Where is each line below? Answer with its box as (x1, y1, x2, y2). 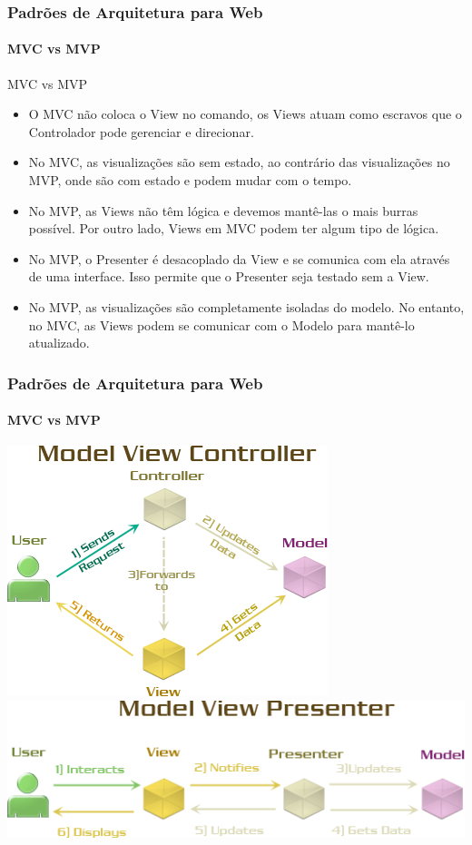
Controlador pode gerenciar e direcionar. (28, 122, 254, 141)
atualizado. (28, 333, 90, 352)
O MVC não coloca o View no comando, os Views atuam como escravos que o (28, 104, 462, 123)
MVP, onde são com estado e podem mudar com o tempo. (28, 171, 352, 190)
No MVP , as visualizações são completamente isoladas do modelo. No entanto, (28, 297, 465, 316)
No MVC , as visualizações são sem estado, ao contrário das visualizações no (28, 152, 450, 172)
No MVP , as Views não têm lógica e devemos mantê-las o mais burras (28, 201, 418, 220)
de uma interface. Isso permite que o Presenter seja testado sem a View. (28, 267, 429, 286)
